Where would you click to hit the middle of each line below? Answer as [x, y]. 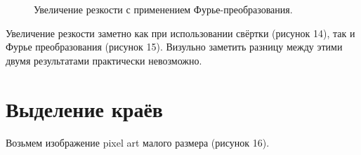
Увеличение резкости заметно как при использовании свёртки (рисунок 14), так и [180, 33]
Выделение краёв [84, 108]
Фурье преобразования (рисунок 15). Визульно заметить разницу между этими [174, 47]
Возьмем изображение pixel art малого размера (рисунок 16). [138, 142]
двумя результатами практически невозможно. [104, 60]
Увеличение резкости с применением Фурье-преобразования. [163, 9]
